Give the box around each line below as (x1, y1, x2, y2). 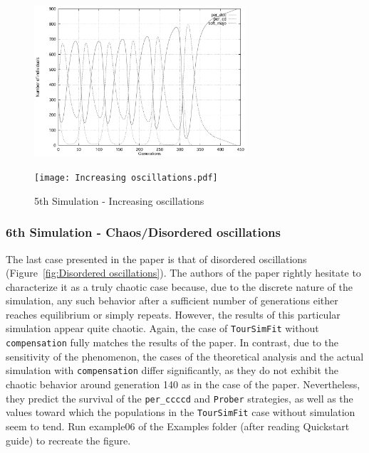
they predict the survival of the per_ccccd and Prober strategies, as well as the (6, 390, 353, 405)
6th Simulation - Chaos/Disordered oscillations (6, 223, 281, 241)
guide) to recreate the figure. (6, 432, 131, 447)
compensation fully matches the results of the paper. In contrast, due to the (6, 335, 339, 350)
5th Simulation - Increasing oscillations (34, 193, 204, 208)
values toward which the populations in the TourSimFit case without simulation (6, 405, 355, 420)
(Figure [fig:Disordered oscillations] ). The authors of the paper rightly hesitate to (6, 265, 361, 280)
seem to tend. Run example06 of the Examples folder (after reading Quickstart (6, 418, 350, 433)
